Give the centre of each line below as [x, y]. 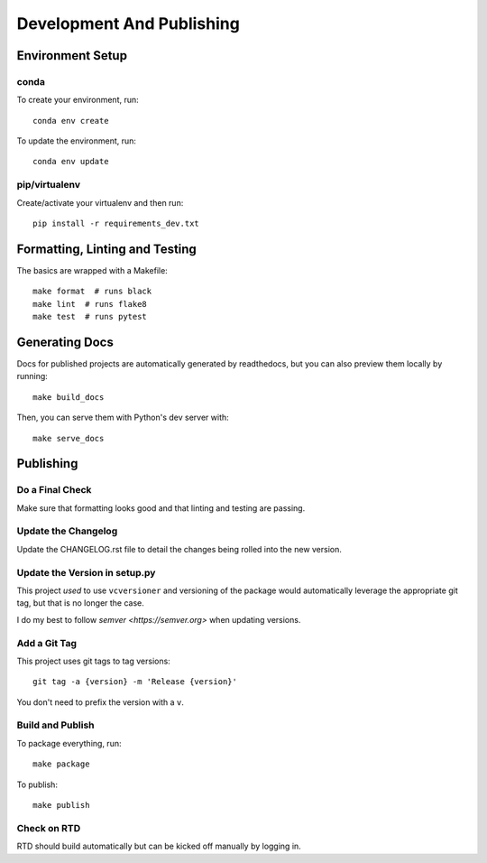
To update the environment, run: [77, 141]
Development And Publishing [129, 23]
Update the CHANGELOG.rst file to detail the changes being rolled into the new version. [179, 549]
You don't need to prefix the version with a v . [101, 702]
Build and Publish [55, 725]
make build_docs [69, 397]
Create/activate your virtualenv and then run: [100, 202]
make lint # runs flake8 [90, 304]
